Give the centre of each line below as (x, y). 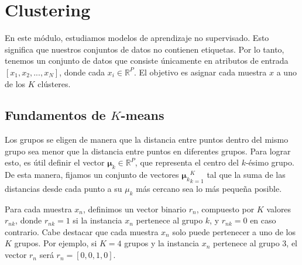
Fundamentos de (55, 115)
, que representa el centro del (187, 162)
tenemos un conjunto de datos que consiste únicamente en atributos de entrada (147, 61)
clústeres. (54, 83)
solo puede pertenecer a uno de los (234, 231)
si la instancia (97, 220)
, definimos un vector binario (135, 209)
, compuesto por (225, 209)
